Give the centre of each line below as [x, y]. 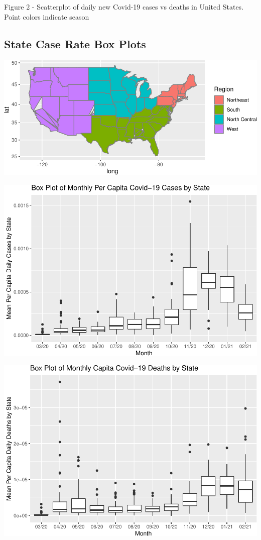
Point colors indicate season [47, 16]
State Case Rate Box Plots [75, 43]
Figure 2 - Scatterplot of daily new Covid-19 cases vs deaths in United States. [124, 7]
